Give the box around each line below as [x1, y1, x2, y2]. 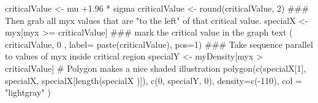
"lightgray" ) [5, 86, 51, 99]
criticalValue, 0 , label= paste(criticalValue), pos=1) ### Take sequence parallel [5, 37, 313, 50]
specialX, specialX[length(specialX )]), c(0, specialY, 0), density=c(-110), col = [5, 74, 302, 86]
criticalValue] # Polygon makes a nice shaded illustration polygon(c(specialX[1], [5, 61, 306, 74]
